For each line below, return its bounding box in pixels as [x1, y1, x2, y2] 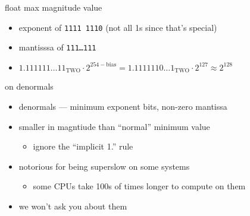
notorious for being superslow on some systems [18, 160, 190, 172]
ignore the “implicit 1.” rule [33, 140, 133, 153]
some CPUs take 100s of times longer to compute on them [33, 180, 246, 192]
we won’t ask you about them [18, 199, 127, 212]
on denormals [5, 80, 54, 93]
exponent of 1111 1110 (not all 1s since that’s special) [18, 21, 217, 33]
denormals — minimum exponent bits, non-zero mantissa [18, 100, 227, 112]
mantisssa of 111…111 [18, 41, 96, 53]
